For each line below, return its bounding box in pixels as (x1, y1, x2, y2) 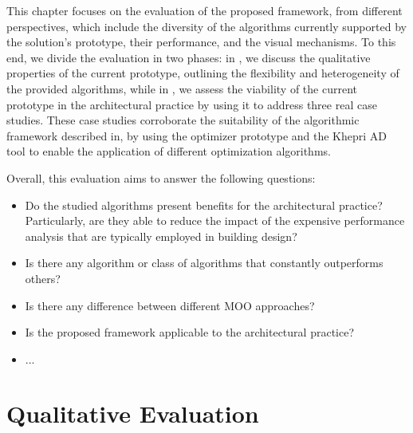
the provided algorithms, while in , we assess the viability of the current (6, 80, 357, 96)
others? (25, 270, 61, 286)
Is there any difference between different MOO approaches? (25, 297, 315, 313)
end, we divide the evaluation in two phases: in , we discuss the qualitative (6, 49, 371, 65)
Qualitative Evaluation (6, 397, 259, 430)
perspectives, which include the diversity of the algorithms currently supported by (6, 18, 407, 34)
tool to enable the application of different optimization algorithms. (6, 143, 331, 159)
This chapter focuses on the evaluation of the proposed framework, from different (6, 2, 403, 18)
